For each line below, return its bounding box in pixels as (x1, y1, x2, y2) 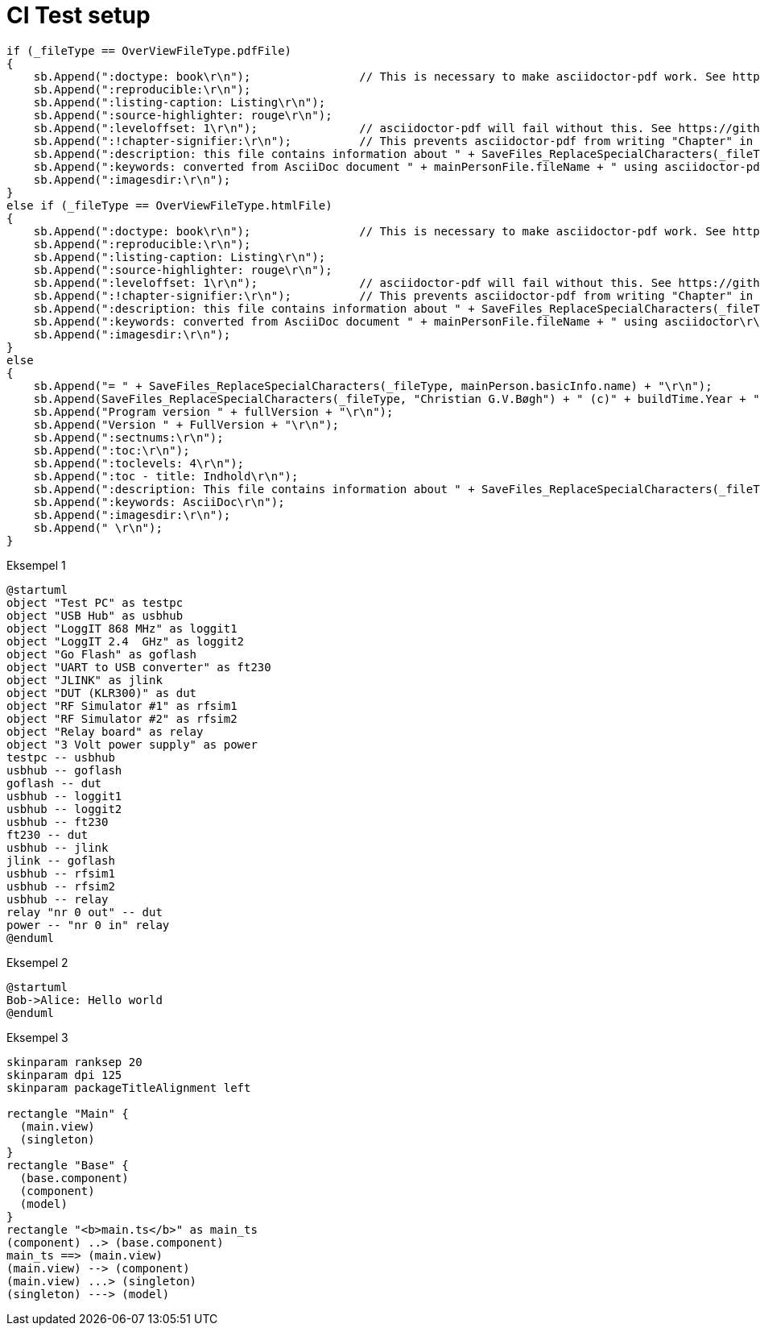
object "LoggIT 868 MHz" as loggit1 (6, 621, 237, 635)
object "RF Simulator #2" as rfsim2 (6, 712, 237, 725)
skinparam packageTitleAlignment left (6, 1081, 251, 1094)
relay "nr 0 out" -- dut (6, 905, 163, 919)
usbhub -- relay (6, 892, 109, 906)
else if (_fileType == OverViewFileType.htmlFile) (6, 198, 332, 212)
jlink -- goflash (6, 853, 115, 867)
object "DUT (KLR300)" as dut (6, 686, 197, 699)
